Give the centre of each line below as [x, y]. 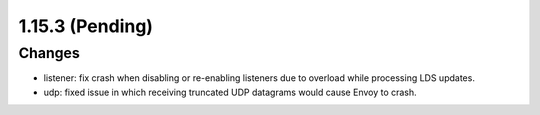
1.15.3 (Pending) [86, 26]
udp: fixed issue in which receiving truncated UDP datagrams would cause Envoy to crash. [230, 92]
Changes [49, 53]
